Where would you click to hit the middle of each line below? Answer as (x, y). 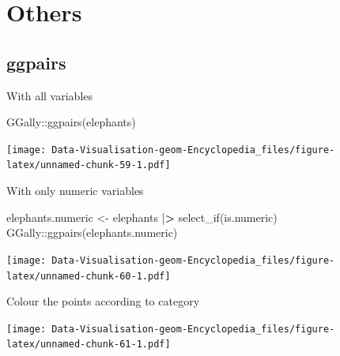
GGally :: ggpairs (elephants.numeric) (92, 232)
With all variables (50, 95)
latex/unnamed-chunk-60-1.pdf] (89, 276)
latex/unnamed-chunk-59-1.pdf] (89, 165)
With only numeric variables (75, 191)
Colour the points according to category (103, 301)
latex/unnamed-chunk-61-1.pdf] (89, 345)
